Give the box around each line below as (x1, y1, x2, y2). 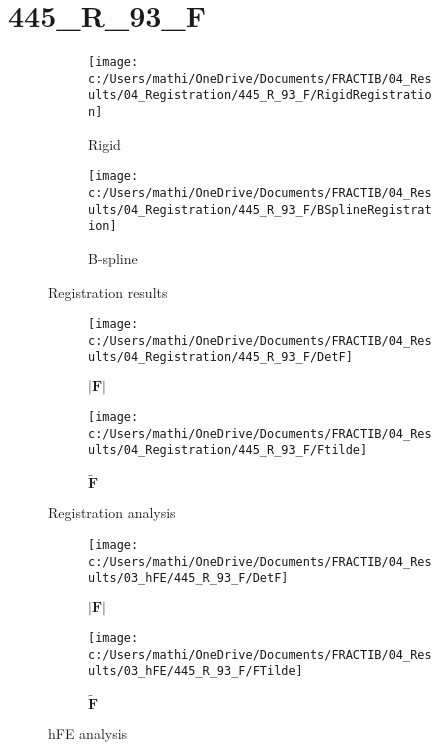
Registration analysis (48, 502, 176, 523)
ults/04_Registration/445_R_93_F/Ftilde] (88, 443, 368, 458)
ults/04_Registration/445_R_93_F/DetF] (88, 350, 353, 365)
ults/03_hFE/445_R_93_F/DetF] (88, 571, 289, 586)
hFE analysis (48, 723, 128, 744)
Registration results (48, 281, 168, 302)
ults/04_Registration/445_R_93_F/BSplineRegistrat (88, 202, 432, 217)
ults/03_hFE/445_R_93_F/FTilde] (88, 664, 303, 679)
